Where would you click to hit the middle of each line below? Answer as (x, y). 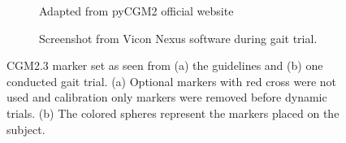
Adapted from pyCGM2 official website (136, 11)
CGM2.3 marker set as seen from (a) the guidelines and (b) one (165, 65)
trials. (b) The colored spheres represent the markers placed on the (173, 113)
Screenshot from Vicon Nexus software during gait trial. (178, 38)
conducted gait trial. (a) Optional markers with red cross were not (172, 81)
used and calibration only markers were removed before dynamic (167, 97)
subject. (26, 129)
